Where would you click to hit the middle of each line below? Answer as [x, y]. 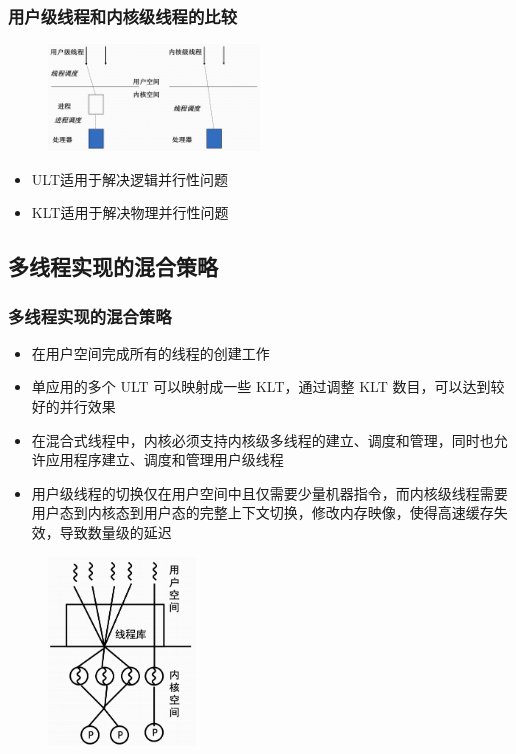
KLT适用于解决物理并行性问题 [130, 212]
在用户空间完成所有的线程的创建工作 [150, 352]
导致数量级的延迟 [115, 531]
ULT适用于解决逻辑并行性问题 [129, 178]
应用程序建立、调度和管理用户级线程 [164, 459]
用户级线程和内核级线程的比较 [123, 15]
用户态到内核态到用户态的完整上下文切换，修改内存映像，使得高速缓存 [262, 512]
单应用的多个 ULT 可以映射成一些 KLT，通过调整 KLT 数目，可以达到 [261, 386]
